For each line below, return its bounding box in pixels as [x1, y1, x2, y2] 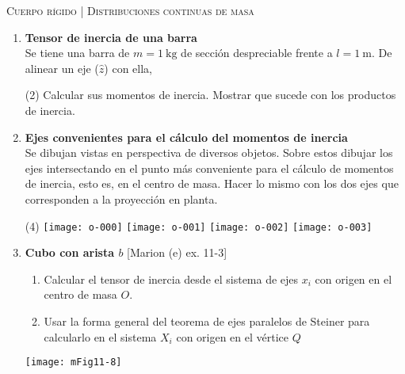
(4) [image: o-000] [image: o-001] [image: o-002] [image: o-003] [25, 217, 373, 234]
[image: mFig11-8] [25, 357, 122, 368]
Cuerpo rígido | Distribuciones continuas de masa [6, 2, 254, 18]
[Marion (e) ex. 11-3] [127, 244, 227, 261]
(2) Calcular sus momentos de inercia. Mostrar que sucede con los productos [25, 86, 396, 103]
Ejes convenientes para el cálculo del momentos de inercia [25, 128, 348, 145]
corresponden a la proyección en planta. [25, 190, 218, 207]
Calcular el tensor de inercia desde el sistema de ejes [44, 270, 299, 287]
